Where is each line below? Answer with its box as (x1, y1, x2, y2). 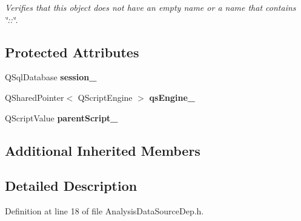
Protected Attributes (5, 42, 139, 61)
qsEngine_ (149, 91, 195, 103)
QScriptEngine (78, 91, 133, 103)
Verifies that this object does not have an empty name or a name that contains (5, 1, 296, 13)
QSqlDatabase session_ (5, 71, 97, 83)
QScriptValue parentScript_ (5, 111, 118, 124)
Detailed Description (5, 176, 137, 195)
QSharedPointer (5, 91, 64, 103)
